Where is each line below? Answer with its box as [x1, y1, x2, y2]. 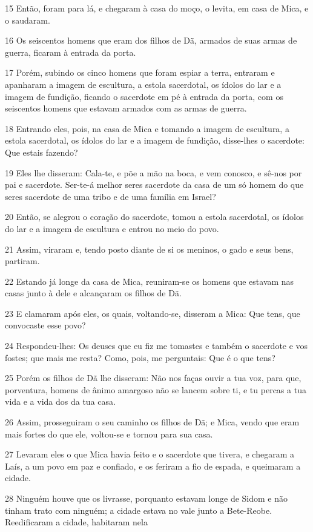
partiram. [5, 254, 40, 267]
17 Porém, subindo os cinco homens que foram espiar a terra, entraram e [5, 66, 275, 79]
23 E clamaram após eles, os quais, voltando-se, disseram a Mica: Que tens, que [5, 307, 300, 319]
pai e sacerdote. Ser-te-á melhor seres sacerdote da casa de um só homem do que [5, 178, 304, 191]
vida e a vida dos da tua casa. [5, 395, 116, 408]
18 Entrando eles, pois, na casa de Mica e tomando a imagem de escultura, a [5, 122, 289, 135]
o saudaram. [5, 13, 50, 26]
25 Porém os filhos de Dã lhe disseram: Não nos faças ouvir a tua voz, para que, [5, 371, 301, 384]
